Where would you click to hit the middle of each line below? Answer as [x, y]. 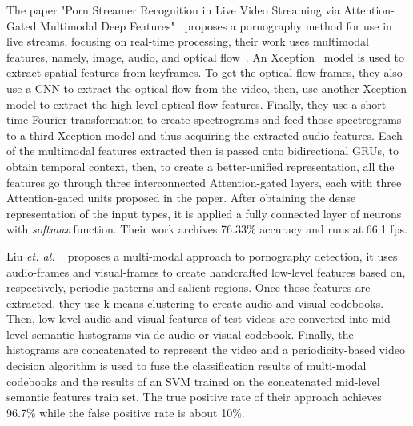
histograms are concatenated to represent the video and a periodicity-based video [206, 350]
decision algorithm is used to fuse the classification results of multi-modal [186, 366]
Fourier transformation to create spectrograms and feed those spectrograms [217, 119]
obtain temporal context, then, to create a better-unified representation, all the [200, 166]
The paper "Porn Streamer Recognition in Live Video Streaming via [173, 10]
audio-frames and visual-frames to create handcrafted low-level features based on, [206, 271]
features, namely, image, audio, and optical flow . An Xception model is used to [205, 56]
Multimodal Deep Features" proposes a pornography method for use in [216, 25]
